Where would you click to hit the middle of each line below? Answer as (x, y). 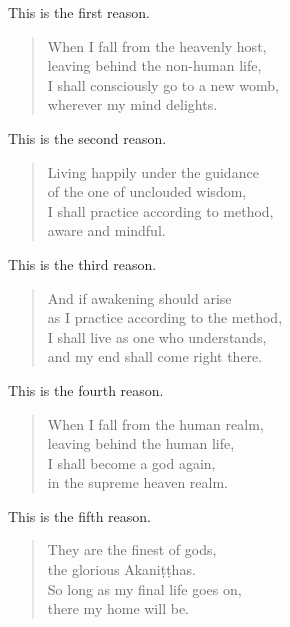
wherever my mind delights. (132, 104)
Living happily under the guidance (153, 171)
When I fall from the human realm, (155, 423)
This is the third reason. (82, 263)
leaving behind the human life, (141, 443)
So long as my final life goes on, (144, 588)
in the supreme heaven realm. (137, 482)
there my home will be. (118, 608)
